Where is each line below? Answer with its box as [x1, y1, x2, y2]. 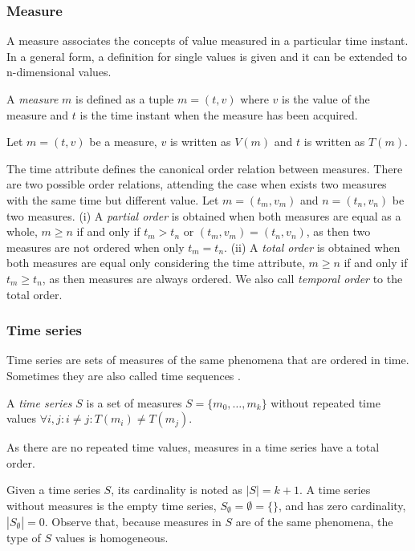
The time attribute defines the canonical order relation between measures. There [6, 160, 403, 176]
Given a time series [6, 481, 100, 498]
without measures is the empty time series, [6, 496, 217, 513]
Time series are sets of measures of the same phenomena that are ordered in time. [6, 351, 409, 368]
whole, [6, 223, 38, 240]
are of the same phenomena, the [235, 513, 393, 529]
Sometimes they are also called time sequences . [6, 367, 241, 383]
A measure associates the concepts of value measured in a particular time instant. [6, 32, 409, 49]
